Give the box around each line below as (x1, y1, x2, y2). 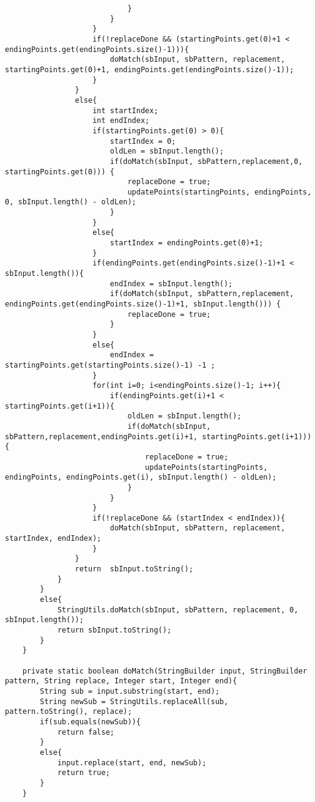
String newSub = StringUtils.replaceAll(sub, (40, 697, 229, 706)
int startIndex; (92, 106, 158, 115)
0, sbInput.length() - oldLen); (5, 198, 136, 207)
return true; (57, 768, 110, 778)
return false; (57, 727, 114, 737)
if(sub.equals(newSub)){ (40, 717, 141, 726)
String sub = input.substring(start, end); (40, 686, 220, 696)
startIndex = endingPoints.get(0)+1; (109, 239, 264, 248)
